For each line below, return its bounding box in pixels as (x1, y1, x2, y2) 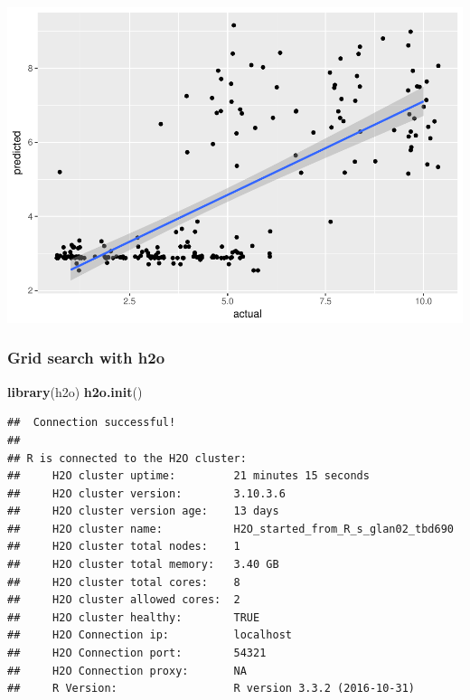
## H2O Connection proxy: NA (7, 664, 247, 677)
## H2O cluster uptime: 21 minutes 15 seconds (7, 469, 370, 483)
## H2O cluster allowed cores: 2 (7, 593, 240, 607)
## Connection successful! (7, 416, 176, 430)
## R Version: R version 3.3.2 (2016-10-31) (7, 682, 416, 695)
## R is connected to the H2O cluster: (7, 451, 247, 465)
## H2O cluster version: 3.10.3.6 (7, 487, 286, 500)
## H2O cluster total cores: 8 (7, 575, 240, 589)
